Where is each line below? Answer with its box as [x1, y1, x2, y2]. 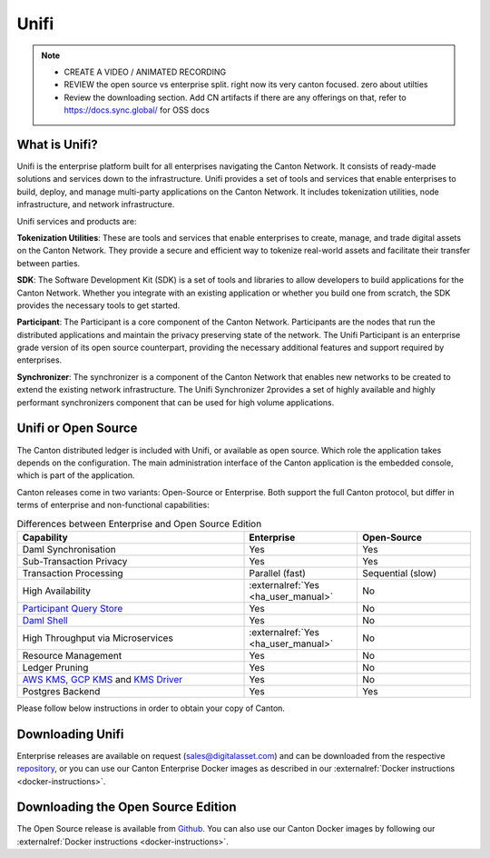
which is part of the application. [16, 470, 135, 481]
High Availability [22, 584, 91, 597]
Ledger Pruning [22, 661, 89, 673]
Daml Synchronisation [22, 543, 117, 555]
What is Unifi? [16, 136, 99, 152]
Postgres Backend [22, 684, 101, 697]
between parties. [16, 257, 81, 268]
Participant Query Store [22, 602, 123, 614]
